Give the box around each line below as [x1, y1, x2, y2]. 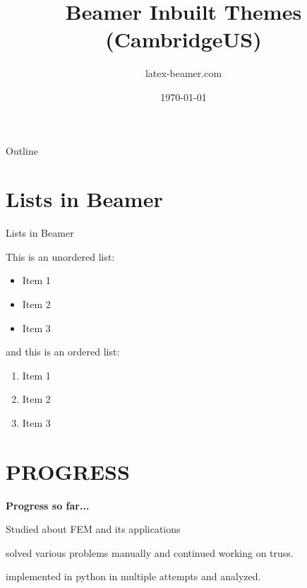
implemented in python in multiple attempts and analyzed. [6, 569, 261, 584]
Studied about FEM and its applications [6, 522, 181, 536]
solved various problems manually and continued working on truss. [6, 545, 294, 560]
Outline [6, 143, 38, 158]
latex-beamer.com [145, 66, 222, 81]
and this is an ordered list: [6, 344, 120, 359]
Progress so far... [6, 498, 90, 512]
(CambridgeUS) [105, 25, 262, 54]
